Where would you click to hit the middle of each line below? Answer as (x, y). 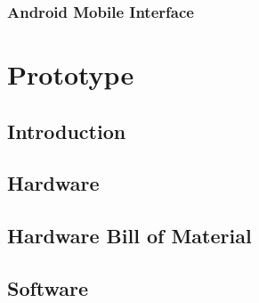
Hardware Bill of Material (129, 236)
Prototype (71, 74)
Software (48, 287)
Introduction (67, 131)
